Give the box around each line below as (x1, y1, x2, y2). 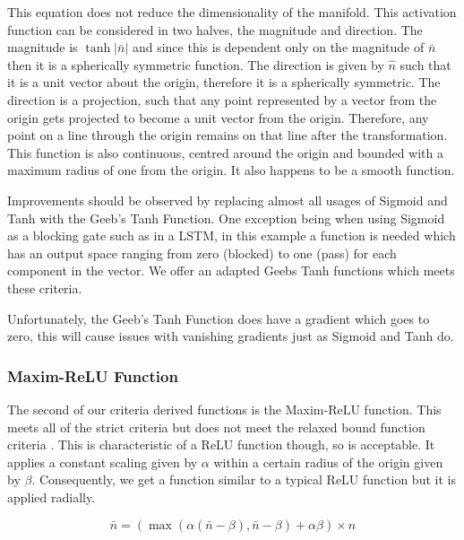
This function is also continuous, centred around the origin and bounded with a (7, 143, 443, 161)
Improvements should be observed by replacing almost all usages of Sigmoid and (7, 190, 448, 209)
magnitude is (7, 38, 78, 57)
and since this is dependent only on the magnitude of (132, 38, 425, 57)
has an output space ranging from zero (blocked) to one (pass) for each (7, 243, 397, 262)
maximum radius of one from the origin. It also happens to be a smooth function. (7, 161, 455, 179)
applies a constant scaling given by (7, 452, 198, 471)
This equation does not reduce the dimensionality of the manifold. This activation (7, 3, 457, 21)
